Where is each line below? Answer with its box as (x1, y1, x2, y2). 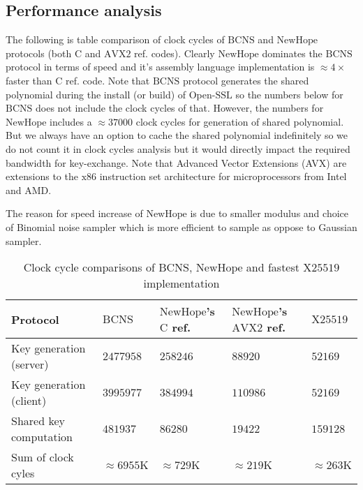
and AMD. (6, 182, 52, 197)
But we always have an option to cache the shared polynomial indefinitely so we (6, 128, 348, 142)
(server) (11, 356, 49, 373)
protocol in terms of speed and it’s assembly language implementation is (6, 59, 315, 74)
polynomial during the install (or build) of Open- (6, 87, 216, 101)
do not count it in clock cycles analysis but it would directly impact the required (6, 141, 350, 156)
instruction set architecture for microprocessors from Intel (99, 169, 347, 184)
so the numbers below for (235, 87, 343, 101)
